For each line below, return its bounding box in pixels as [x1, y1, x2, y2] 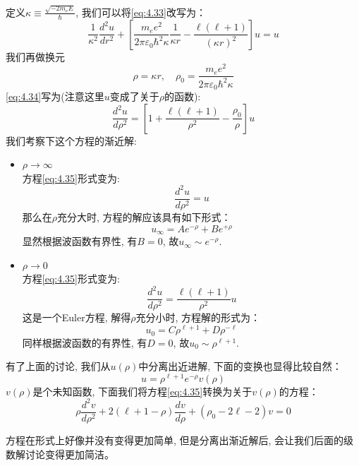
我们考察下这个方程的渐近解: [6, 133, 137, 148]
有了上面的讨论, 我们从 [6, 359, 111, 374]
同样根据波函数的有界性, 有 [22, 335, 147, 349]
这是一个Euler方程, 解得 [22, 310, 131, 325]
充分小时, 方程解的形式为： [135, 310, 261, 325]
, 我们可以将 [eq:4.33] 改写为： [75, 4, 207, 19]
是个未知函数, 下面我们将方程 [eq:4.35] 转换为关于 [32, 383, 252, 398]
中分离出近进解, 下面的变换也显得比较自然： [138, 359, 342, 374]
